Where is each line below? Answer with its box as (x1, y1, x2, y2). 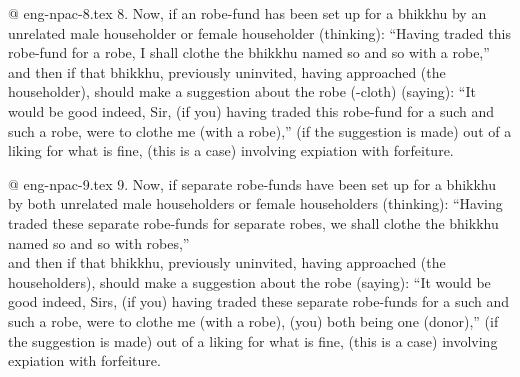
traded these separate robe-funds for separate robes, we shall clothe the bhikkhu (8, 212, 499, 233)
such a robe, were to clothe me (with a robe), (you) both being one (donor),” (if (8, 310, 499, 331)
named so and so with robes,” (8, 232, 190, 253)
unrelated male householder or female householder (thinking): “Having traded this (8, 22, 511, 43)
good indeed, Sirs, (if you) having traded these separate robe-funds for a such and (8, 291, 510, 312)
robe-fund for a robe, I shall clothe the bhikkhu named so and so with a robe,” (8, 42, 490, 63)
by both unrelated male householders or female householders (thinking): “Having (8, 193, 503, 214)
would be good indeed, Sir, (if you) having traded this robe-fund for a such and (8, 100, 495, 121)
